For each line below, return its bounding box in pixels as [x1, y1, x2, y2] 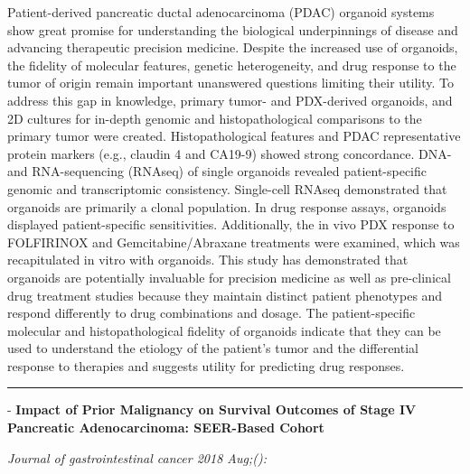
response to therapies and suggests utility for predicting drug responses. [7, 356, 405, 375]
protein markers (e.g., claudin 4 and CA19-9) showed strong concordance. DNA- [7, 144, 452, 163]
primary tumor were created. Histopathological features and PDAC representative [7, 126, 461, 145]
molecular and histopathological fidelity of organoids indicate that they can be [7, 321, 441, 339]
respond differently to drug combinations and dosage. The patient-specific [7, 303, 416, 322]
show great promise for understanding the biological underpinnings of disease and [7, 20, 458, 39]
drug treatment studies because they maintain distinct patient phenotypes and [7, 285, 443, 304]
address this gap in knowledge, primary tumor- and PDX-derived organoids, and [7, 90, 453, 109]
